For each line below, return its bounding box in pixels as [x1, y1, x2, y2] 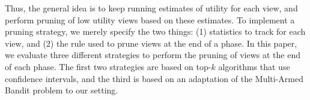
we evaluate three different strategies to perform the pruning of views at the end [5, 49, 300, 61]
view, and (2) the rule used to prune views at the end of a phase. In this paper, [5, 37, 297, 49]
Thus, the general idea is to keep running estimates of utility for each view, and [5, 2, 298, 14]
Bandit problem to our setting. [5, 84, 118, 96]
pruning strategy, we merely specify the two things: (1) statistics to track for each [5, 25, 306, 38]
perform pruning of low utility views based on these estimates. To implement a [5, 13, 295, 26]
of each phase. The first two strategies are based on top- [5, 60, 211, 72]
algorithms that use [218, 60, 290, 72]
